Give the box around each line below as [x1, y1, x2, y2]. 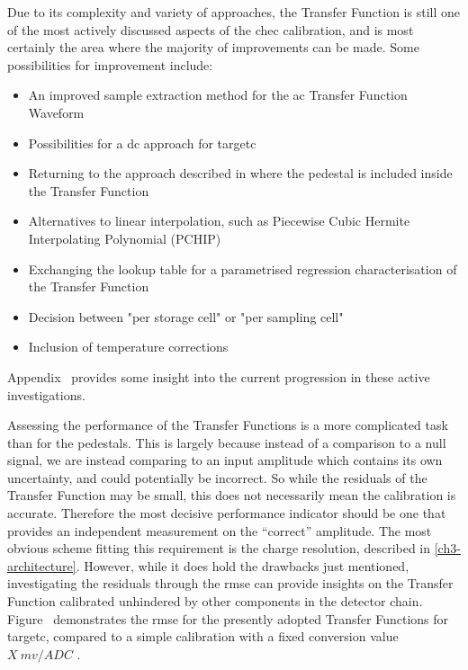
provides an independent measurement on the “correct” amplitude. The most [7, 521, 432, 540]
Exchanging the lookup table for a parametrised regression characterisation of [28, 259, 457, 278]
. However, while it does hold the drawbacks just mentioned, [76, 556, 409, 575]
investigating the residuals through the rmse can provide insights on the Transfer [7, 574, 454, 593]
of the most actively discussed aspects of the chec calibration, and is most [7, 20, 414, 39]
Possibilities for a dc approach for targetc [28, 133, 256, 152]
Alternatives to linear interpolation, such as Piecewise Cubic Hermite [28, 211, 410, 230]
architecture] [7, 556, 76, 575]
